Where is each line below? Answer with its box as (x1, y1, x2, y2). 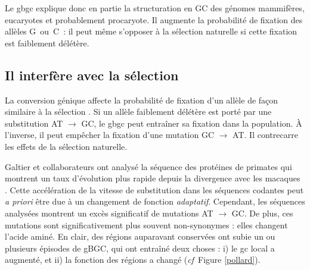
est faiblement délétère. (5, 36, 89, 49)
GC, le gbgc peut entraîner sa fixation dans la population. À (81, 117, 302, 129)
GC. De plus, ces (231, 206, 293, 219)
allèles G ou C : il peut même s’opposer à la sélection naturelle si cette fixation (5, 25, 297, 37)
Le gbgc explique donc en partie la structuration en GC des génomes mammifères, (5, 2, 305, 14)
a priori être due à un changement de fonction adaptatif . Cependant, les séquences (5, 195, 305, 208)
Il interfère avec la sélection (5, 65, 179, 84)
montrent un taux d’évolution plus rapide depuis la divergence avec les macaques (5, 172, 300, 184)
